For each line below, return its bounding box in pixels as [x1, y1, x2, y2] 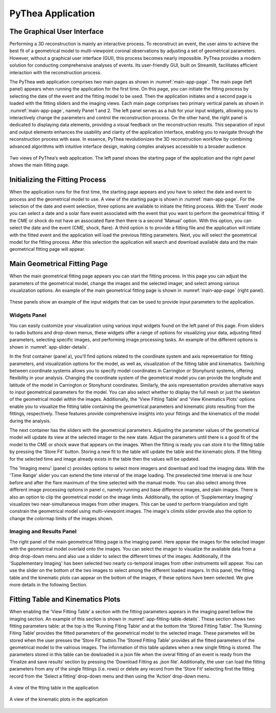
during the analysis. [9, 418, 51, 424]
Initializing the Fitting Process [9, 176, 107, 184]
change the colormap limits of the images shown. [9, 515, 113, 522]
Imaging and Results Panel [9, 528, 77, 535]
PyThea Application [9, 8, 95, 19]
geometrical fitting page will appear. [9, 246, 85, 252]
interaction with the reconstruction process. [9, 69, 102, 75]
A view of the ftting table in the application [9, 685, 99, 691]
